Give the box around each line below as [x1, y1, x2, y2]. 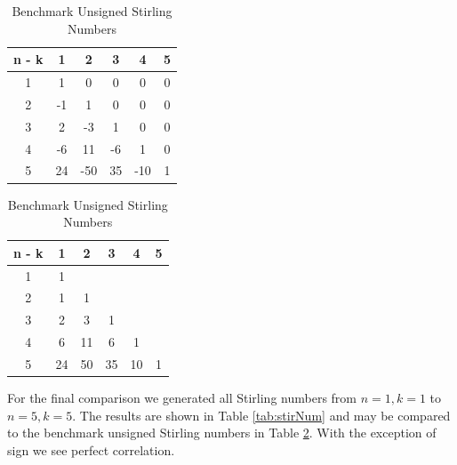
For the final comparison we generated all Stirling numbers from [7, 389, 357, 406]
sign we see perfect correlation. [7, 440, 175, 459]
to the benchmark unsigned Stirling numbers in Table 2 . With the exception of [7, 423, 437, 442]
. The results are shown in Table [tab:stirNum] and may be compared [72, 405, 451, 424]
